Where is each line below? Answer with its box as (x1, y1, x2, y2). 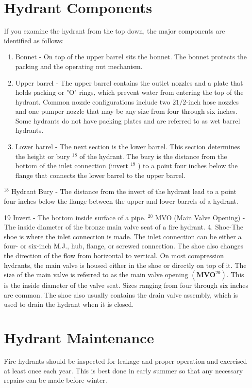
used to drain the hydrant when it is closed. (4, 299, 134, 309)
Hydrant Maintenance (4, 328, 154, 348)
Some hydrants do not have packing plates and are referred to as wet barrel (15, 115, 240, 125)
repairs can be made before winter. (4, 375, 107, 385)
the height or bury (15, 151, 70, 161)
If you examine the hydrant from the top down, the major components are (4, 26, 225, 36)
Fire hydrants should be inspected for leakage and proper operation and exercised (4, 356, 247, 366)
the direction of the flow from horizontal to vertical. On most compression (4, 250, 224, 260)
